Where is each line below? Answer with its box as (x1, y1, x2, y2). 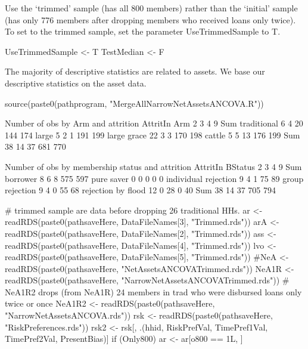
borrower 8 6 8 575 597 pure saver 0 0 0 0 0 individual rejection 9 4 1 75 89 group (5, 172, 304, 184)
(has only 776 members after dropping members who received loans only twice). (5, 13, 296, 26)
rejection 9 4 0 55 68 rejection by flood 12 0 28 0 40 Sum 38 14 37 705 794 (5, 184, 276, 196)
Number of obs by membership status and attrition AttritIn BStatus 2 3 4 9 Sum (5, 160, 302, 172)
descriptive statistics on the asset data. (5, 76, 147, 89)
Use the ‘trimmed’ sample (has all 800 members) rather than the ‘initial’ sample (5, 2, 298, 14)
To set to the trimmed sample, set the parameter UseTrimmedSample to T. (5, 25, 281, 38)
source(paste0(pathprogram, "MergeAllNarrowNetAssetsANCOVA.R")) (5, 97, 264, 109)
